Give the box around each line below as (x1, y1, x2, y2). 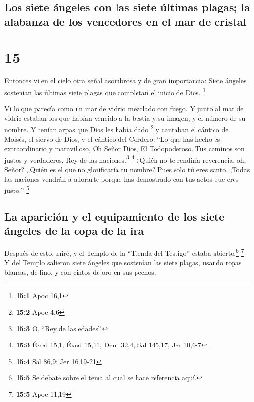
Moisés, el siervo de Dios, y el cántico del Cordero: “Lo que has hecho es (4, 134, 220, 144)
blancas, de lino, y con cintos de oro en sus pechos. (4, 267, 156, 277)
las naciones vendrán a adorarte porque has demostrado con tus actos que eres (4, 173, 239, 184)
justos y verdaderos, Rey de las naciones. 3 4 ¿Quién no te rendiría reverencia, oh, (4, 153, 246, 165)
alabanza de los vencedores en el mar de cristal (4, 14, 247, 29)
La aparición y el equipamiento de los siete (4, 209, 225, 224)
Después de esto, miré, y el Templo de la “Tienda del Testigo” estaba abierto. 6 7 (4, 247, 244, 258)
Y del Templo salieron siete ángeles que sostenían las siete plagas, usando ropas (4, 257, 242, 268)
